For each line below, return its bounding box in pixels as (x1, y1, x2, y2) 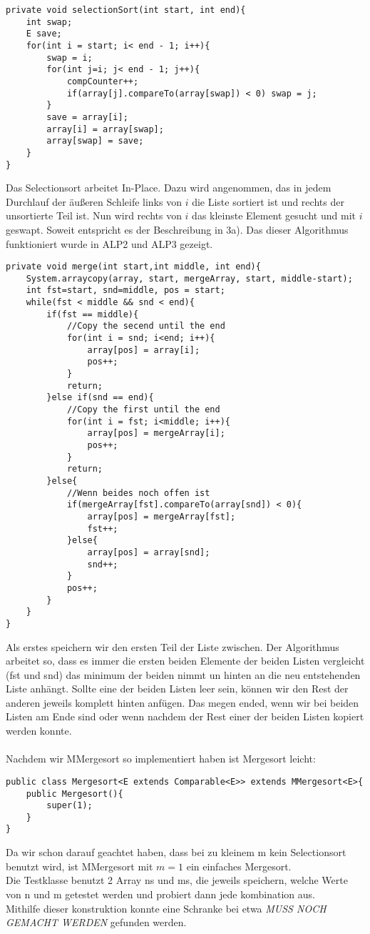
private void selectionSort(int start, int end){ (6, 5, 246, 15)
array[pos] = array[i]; (87, 344, 200, 355)
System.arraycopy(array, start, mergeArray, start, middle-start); (26, 273, 353, 284)
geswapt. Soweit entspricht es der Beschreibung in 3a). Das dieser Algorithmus (6, 222, 349, 237)
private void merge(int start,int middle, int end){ (6, 262, 261, 272)
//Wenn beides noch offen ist (66, 487, 210, 498)
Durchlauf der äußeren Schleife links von (6, 194, 182, 209)
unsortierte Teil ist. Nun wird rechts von (6, 208, 182, 223)
